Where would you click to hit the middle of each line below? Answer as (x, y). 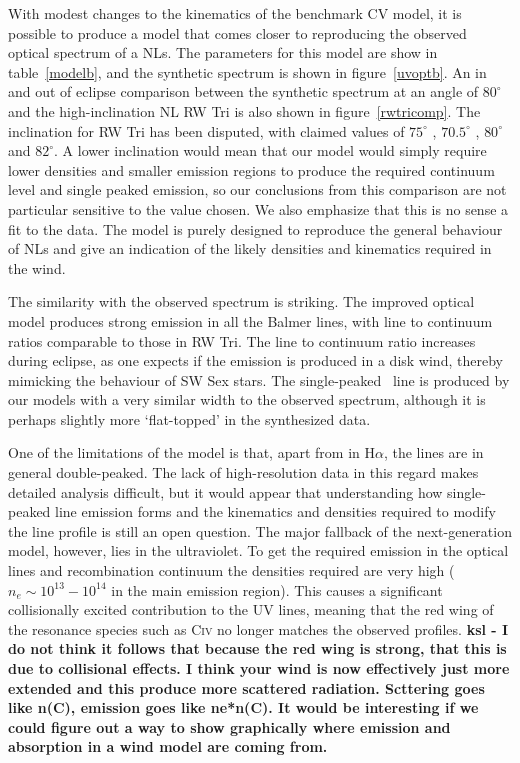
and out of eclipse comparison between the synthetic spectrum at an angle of (243, 91)
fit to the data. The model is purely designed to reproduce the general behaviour (255, 228)
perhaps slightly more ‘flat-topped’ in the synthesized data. (189, 418)
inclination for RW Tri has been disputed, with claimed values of (206, 130)
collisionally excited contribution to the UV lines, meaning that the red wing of (251, 609)
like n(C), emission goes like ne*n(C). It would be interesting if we (243, 707)
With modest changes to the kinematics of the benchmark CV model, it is (235, 13)
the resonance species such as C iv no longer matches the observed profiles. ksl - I (258, 628)
